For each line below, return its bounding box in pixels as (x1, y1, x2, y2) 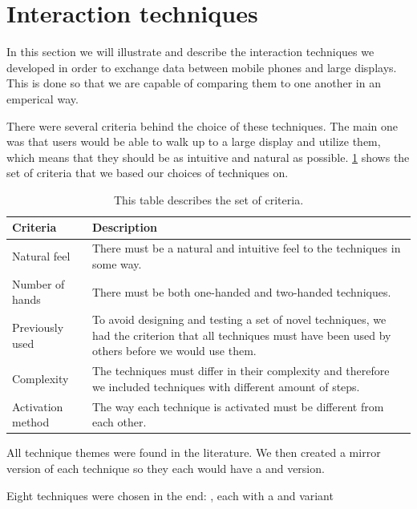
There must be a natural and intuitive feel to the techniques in (91, 240, 401, 257)
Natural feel (12, 248, 71, 265)
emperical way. (6, 90, 79, 107)
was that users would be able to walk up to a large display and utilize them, (6, 133, 381, 150)
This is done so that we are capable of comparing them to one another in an (6, 75, 381, 91)
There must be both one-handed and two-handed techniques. (91, 283, 391, 300)
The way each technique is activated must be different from (91, 398, 384, 414)
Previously (12, 318, 64, 335)
